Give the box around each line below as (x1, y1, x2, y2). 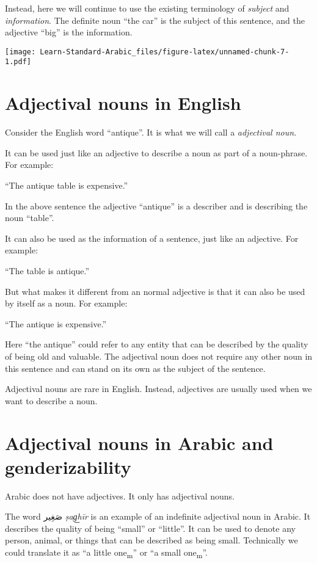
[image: (5, 47, 36, 56)
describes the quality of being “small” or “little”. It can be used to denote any (5, 521, 296, 534)
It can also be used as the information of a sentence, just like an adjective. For (5, 231, 299, 244)
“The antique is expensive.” (5, 317, 107, 330)
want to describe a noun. (5, 394, 98, 407)
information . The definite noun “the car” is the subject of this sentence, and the (5, 13, 305, 26)
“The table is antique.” (5, 264, 90, 277)
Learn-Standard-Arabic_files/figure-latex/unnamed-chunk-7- (40, 47, 290, 56)
